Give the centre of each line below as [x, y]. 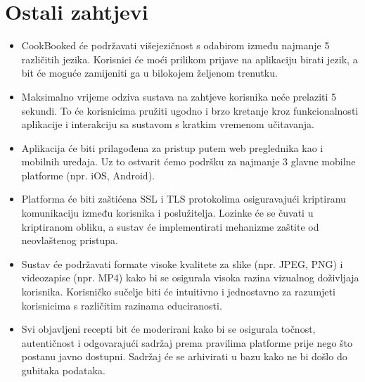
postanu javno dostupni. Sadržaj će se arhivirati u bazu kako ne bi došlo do [184, 356]
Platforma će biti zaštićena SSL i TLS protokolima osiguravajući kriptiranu [184, 199]
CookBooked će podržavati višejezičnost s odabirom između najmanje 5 [175, 45]
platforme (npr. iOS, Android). [88, 175]
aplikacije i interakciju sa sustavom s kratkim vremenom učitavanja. [168, 124]
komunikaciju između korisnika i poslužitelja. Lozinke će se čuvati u [167, 213]
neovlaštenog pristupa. [70, 240]
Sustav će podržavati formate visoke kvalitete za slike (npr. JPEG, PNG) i [182, 263]
